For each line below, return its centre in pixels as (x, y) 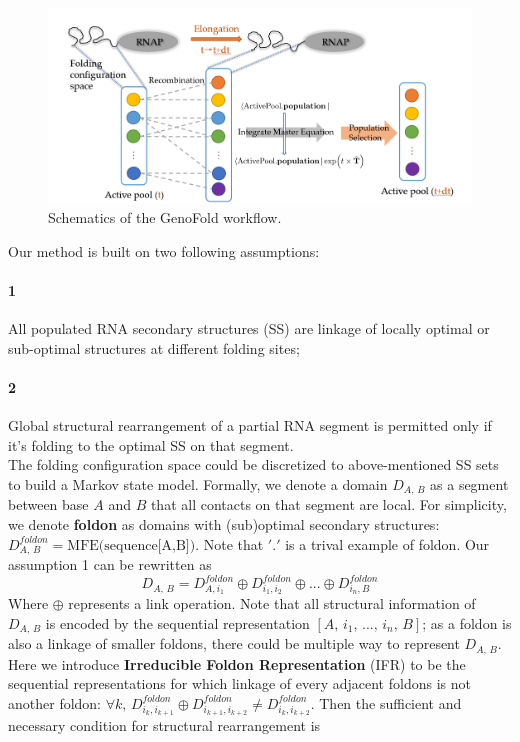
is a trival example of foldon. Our (387, 543)
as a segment (469, 483)
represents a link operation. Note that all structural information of (272, 603)
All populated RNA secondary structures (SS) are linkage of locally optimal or (249, 328)
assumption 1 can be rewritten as (110, 564)
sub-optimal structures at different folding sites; (154, 347)
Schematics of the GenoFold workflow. (165, 217)
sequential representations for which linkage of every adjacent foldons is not (239, 683)
